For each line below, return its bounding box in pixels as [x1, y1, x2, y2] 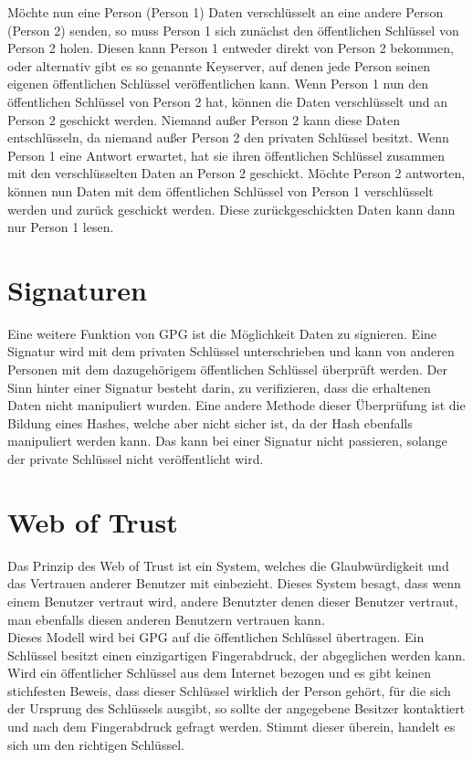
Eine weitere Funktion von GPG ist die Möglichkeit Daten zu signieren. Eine [7, 323, 437, 343]
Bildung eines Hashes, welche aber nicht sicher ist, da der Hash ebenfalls [7, 413, 413, 432]
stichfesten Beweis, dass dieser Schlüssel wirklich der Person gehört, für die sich [7, 681, 451, 700]
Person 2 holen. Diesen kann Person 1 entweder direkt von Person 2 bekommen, [7, 38, 454, 58]
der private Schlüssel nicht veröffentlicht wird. [7, 449, 264, 468]
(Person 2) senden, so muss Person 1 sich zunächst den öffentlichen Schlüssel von [7, 20, 459, 39]
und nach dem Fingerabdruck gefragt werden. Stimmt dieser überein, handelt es [7, 717, 456, 736]
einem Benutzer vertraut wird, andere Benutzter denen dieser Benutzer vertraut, [7, 591, 458, 610]
